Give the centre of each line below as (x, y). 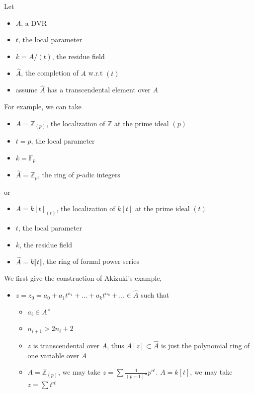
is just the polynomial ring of (206, 345)
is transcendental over (66, 345)
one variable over (53, 355)
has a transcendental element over (99, 90)
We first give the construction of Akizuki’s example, (83, 278)
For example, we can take (43, 106)
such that (155, 295)
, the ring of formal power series (90, 261)
